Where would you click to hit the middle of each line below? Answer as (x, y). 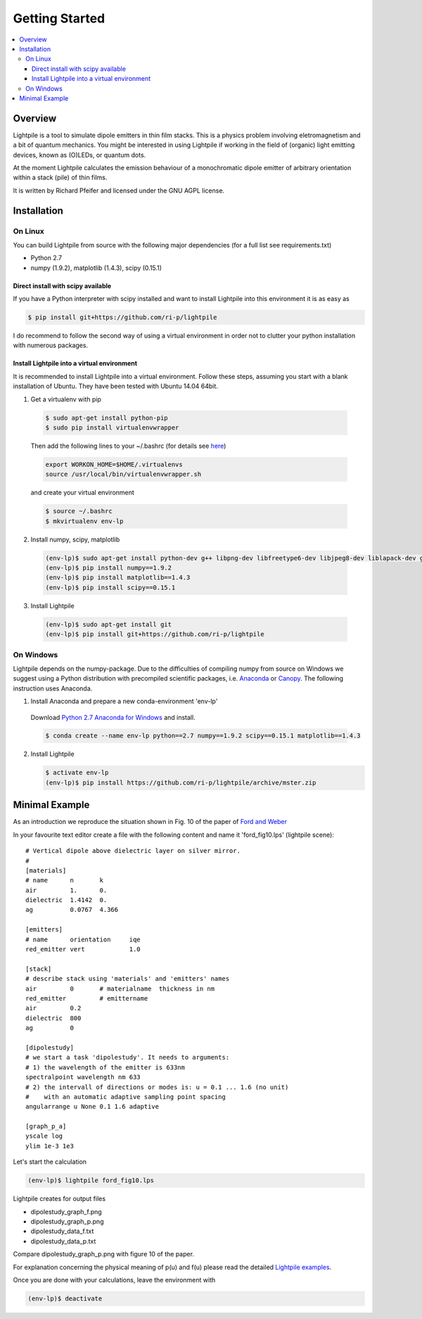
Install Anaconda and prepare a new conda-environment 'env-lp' (124, 701)
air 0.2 (53, 1008)
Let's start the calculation (50, 1162)
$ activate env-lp (77, 773)
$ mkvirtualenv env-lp (84, 521)
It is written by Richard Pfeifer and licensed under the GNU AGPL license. (119, 191)
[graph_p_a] (46, 1126)
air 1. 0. (66, 890)
